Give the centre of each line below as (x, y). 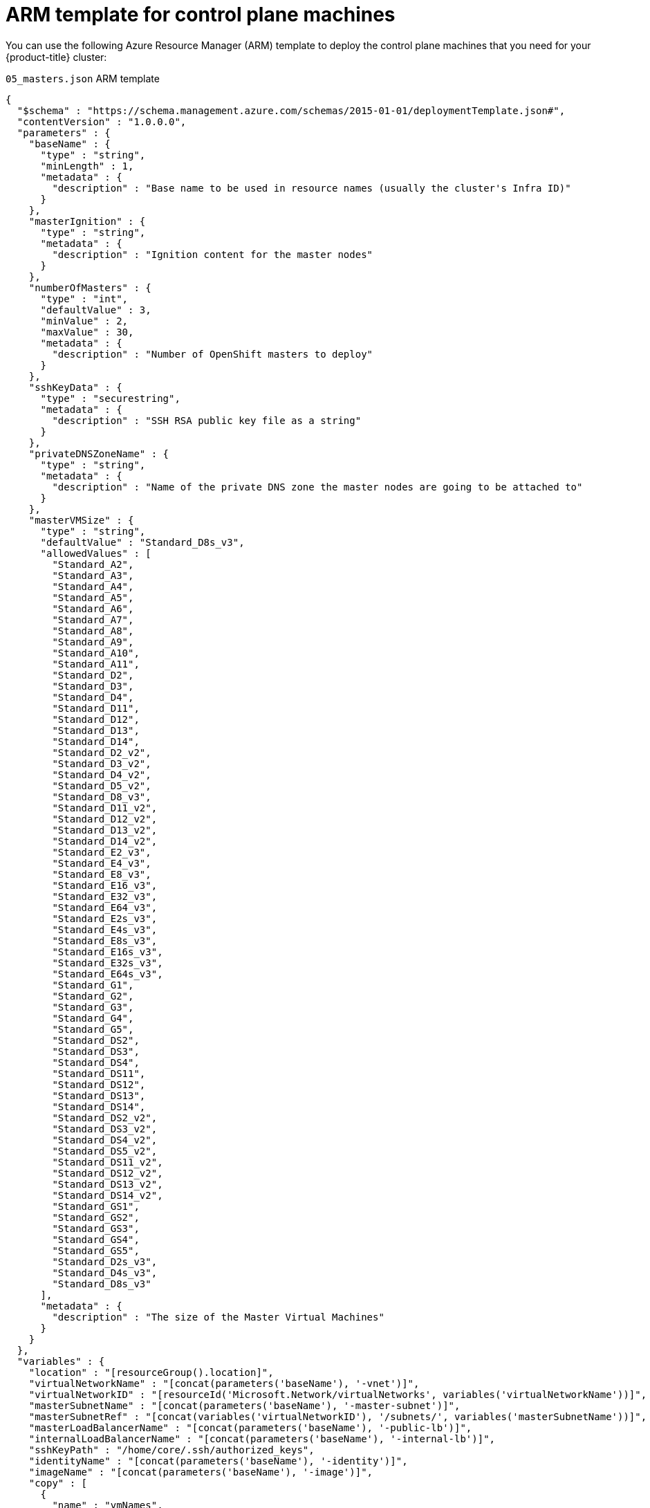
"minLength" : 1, (87, 166)
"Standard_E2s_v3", (105, 918)
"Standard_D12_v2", (105, 819)
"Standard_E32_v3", (105, 896)
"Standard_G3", (93, 1007)
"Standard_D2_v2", (102, 752)
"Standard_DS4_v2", (105, 1140)
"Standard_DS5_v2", (105, 1151)
